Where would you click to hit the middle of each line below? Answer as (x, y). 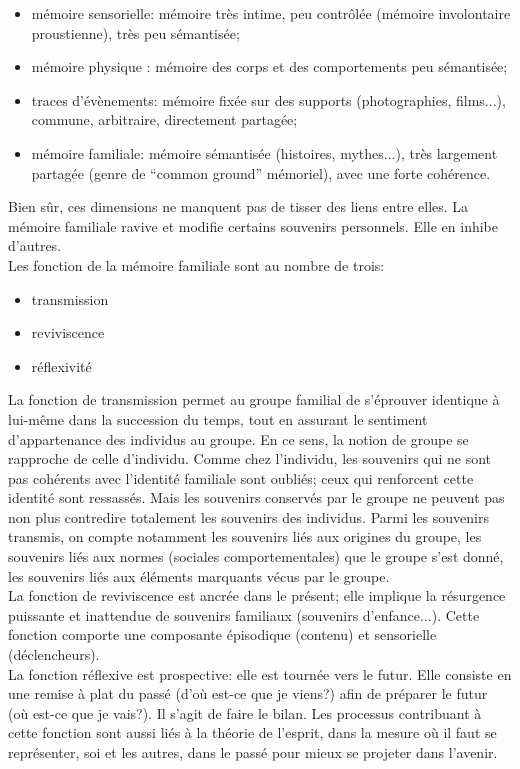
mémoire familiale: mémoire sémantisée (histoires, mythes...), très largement (264, 152)
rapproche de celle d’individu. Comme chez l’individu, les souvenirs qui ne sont (250, 458)
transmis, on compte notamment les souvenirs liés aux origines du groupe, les (245, 536)
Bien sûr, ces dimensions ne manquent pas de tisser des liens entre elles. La (238, 206)
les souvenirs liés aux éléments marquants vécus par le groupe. (199, 575)
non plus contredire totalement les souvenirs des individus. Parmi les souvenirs (248, 516)
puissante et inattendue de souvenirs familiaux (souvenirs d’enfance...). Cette (244, 614)
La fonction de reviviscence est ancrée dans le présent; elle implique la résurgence (257, 595)
